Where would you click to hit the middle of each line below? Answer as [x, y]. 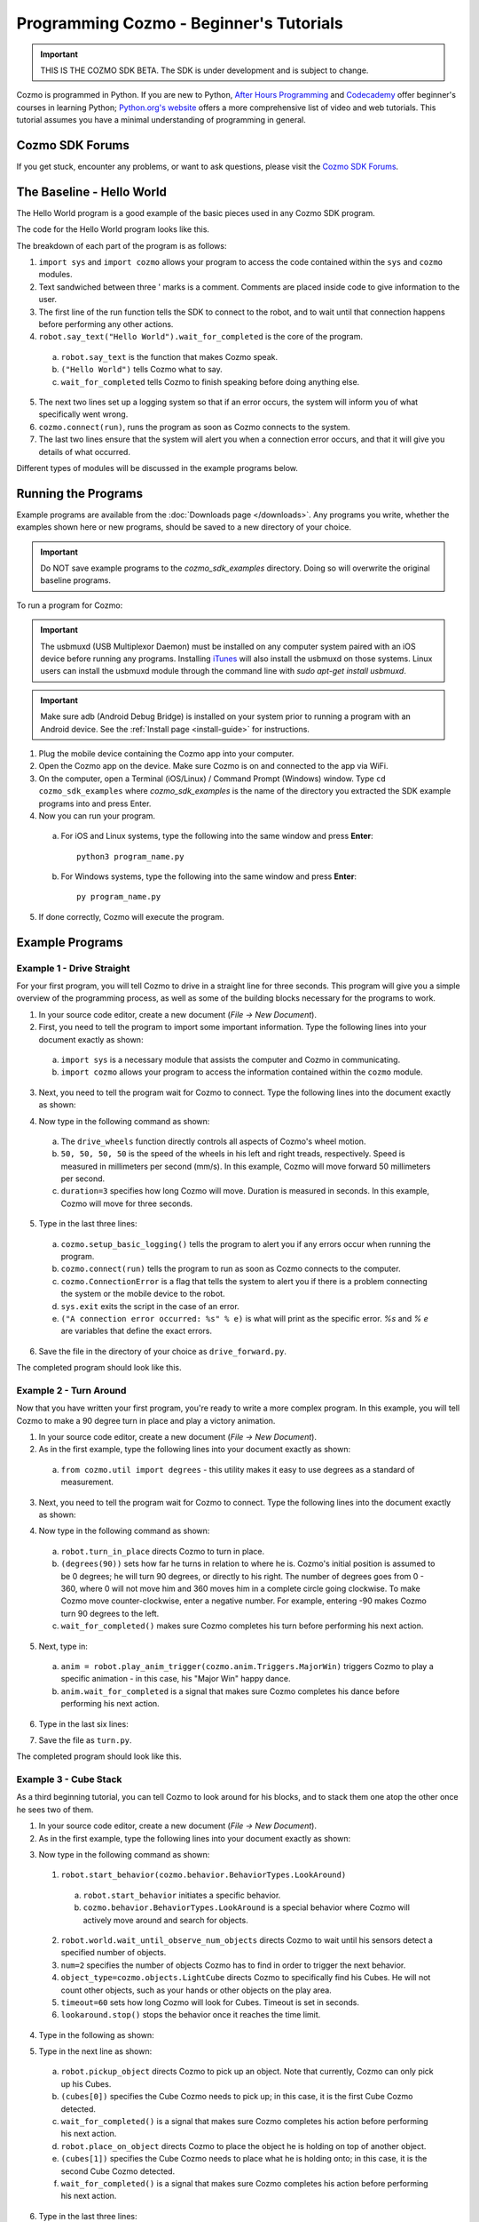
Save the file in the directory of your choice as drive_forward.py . [163, 1351]
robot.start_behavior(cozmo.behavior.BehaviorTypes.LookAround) [204, 1875]
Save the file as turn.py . [85, 1740]
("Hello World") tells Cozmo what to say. [142, 370]
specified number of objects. [114, 1953]
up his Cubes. [86, 2083]
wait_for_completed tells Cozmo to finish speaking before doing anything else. [210, 381]
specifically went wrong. [83, 414]
